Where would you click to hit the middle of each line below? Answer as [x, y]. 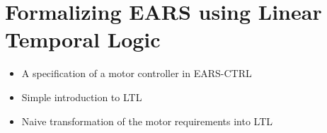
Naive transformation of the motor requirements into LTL [147, 121]
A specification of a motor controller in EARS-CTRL [137, 73]
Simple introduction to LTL [82, 97]
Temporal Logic [83, 39]
